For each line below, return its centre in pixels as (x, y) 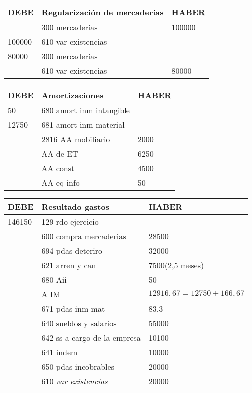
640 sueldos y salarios (79, 323)
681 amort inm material (83, 124)
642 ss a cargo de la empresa (91, 337)
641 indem (60, 352)
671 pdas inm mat (73, 308)
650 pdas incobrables (78, 366)
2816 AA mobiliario (76, 139)
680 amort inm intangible (86, 110)
